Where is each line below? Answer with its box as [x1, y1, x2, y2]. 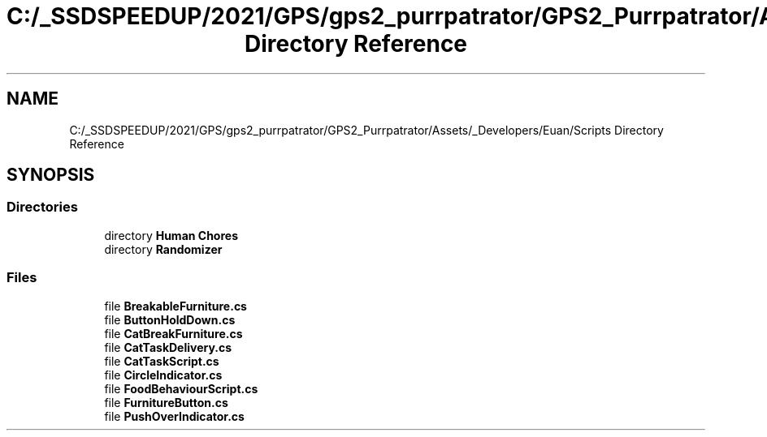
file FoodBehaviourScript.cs [104, 381, 258, 396]
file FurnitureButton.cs [104, 395, 228, 409]
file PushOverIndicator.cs [104, 409, 245, 423]
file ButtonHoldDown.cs [104, 312, 236, 327]
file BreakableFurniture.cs [104, 298, 247, 313]
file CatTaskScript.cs [104, 353, 219, 368]
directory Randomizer [104, 242, 223, 256]
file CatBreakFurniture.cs [104, 326, 243, 341]
